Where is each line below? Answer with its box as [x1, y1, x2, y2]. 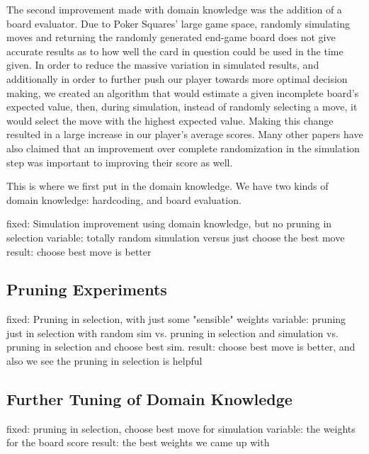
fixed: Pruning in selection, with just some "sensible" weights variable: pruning [6, 312, 346, 327]
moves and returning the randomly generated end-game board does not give [6, 30, 336, 45]
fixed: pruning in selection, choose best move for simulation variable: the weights [6, 421, 356, 436]
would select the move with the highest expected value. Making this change [6, 113, 334, 127]
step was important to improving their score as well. [6, 154, 233, 169]
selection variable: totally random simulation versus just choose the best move [6, 229, 345, 244]
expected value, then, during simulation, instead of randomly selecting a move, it [6, 99, 358, 114]
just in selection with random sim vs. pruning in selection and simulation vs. [6, 325, 339, 340]
